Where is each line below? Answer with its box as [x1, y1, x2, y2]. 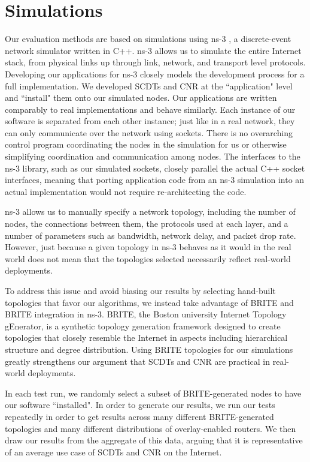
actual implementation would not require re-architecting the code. [5, 185, 247, 197]
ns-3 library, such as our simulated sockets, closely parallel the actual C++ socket [5, 161, 305, 174]
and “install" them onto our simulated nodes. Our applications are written [5, 91, 277, 104]
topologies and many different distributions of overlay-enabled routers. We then [5, 422, 296, 434]
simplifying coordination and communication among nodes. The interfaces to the [5, 150, 300, 163]
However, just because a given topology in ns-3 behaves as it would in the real [5, 241, 291, 253]
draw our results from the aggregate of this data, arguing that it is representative [5, 434, 303, 446]
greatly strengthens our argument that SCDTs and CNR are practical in [5, 355, 271, 367]
